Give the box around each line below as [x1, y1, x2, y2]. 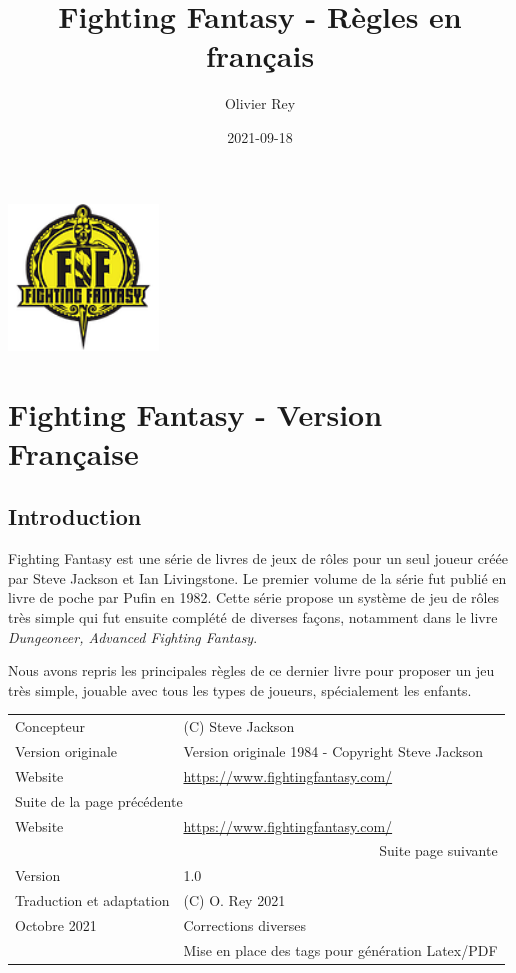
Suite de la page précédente [15, 790, 183, 811]
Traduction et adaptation [15, 890, 170, 911]
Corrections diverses [183, 914, 306, 935]
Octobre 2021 [15, 914, 97, 935]
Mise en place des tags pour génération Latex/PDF [183, 939, 498, 960]
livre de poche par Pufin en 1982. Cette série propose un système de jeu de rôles [8, 587, 500, 608]
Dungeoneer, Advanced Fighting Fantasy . [8, 626, 258, 647]
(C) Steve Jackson [183, 716, 295, 737]
